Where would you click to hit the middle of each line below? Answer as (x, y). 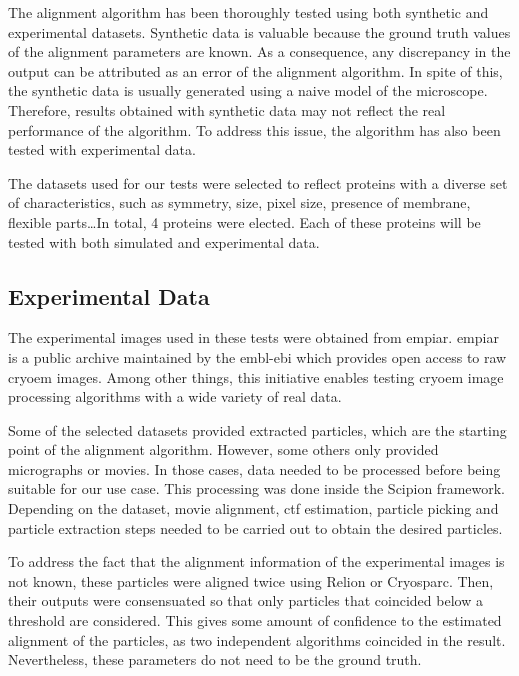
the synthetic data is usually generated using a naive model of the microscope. (248, 90)
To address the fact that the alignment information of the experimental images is (256, 561)
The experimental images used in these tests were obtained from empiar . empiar (253, 337)
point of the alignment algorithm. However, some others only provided (223, 449)
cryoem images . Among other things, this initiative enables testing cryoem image (256, 376)
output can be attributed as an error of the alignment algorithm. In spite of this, (255, 70)
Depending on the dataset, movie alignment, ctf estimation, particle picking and (253, 508)
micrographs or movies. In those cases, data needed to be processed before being (254, 468)
